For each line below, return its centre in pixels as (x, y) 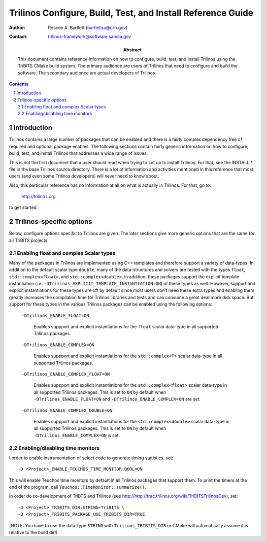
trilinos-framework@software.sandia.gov (90, 36)
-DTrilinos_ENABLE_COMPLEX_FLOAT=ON (66, 374)
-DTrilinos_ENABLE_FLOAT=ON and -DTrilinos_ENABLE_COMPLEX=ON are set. (117, 399)
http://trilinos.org (39, 197)
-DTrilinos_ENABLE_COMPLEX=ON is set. (77, 435)
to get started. (23, 207)
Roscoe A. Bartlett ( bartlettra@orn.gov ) (88, 28)
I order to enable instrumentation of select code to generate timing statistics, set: (91, 458)
